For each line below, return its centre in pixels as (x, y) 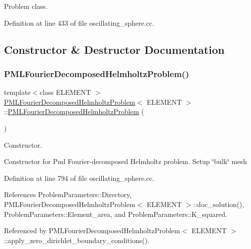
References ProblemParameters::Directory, (68, 194)
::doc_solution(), (219, 204)
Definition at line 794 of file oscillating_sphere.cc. (79, 178)
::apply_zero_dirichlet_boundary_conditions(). (77, 240)
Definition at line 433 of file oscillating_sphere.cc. (79, 22)
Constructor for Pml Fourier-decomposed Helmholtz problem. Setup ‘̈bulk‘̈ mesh (125, 161)
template (17, 92)
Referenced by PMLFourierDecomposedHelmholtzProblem (92, 230)
